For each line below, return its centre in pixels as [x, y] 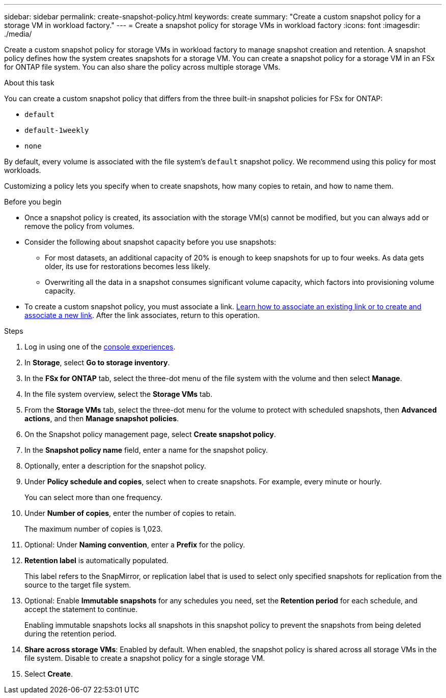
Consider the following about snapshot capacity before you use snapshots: [150, 242]
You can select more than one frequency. [94, 497]
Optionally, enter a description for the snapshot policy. [115, 466]
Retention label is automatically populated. [96, 560]
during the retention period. [71, 634]
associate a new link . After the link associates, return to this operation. [142, 315]
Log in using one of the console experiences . [100, 347]
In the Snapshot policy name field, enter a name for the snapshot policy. [146, 450]
